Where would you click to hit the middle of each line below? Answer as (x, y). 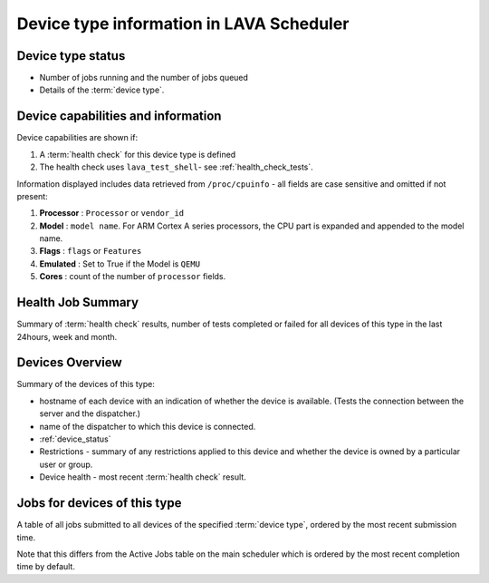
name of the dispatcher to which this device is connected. (148, 426)
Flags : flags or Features (91, 251)
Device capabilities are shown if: (77, 138)
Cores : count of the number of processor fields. (133, 277)
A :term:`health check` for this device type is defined (138, 154)
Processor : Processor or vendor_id (112, 213)
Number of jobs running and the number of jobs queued (144, 78)
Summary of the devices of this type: (86, 384)
